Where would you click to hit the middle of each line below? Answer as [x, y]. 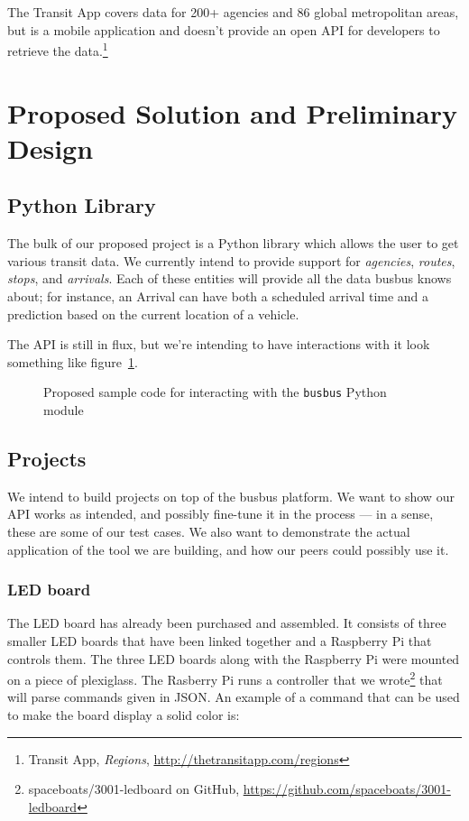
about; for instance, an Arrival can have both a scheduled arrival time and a [218, 295]
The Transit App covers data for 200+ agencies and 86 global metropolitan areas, [233, 12]
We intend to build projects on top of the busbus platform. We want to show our [231, 496]
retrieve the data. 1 [58, 49]
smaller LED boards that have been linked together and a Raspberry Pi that [220, 641]
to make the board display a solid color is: [124, 715]
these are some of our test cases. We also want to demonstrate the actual [209, 531]
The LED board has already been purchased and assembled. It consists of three [227, 623]
